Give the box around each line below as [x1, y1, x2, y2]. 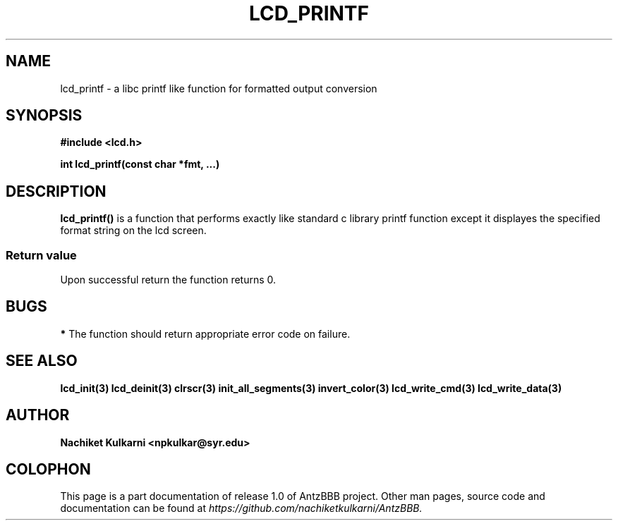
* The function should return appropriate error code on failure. [60, 327, 351, 340]
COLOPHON [6, 460, 91, 478]
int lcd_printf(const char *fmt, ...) [60, 158, 220, 171]
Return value [6, 247, 77, 262]
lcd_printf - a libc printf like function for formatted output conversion [60, 82, 377, 94]
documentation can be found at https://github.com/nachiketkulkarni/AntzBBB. [60, 502, 423, 515]
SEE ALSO [6, 352, 78, 370]
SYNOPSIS [6, 106, 83, 125]
